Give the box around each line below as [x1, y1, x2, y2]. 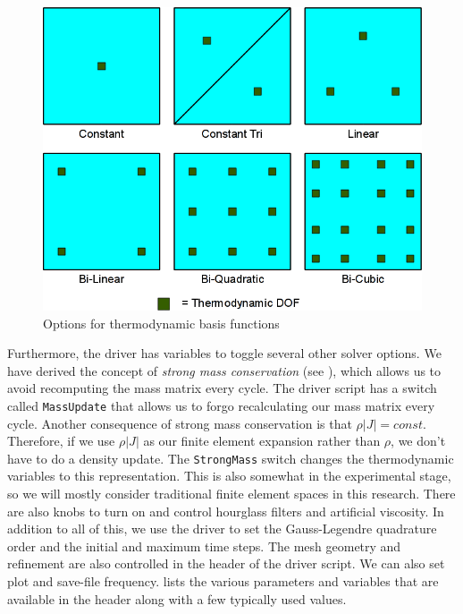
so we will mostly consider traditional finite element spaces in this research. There [7, 484, 456, 503]
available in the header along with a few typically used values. [7, 589, 347, 608]
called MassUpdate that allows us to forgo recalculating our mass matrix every [7, 396, 435, 414]
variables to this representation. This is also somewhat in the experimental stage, [7, 466, 451, 485]
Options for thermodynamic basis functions [43, 313, 280, 332]
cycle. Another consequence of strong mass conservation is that [7, 414, 352, 432]
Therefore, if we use [7, 431, 115, 450]
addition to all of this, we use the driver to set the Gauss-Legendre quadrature [7, 519, 437, 538]
